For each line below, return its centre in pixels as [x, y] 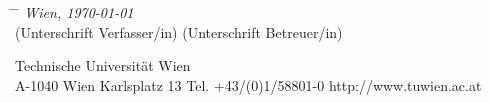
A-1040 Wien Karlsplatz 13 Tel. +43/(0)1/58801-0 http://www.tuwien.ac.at [248, 84]
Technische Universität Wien [103, 65]
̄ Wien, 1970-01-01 [74, 12]
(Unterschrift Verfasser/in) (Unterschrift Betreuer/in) [179, 31]
